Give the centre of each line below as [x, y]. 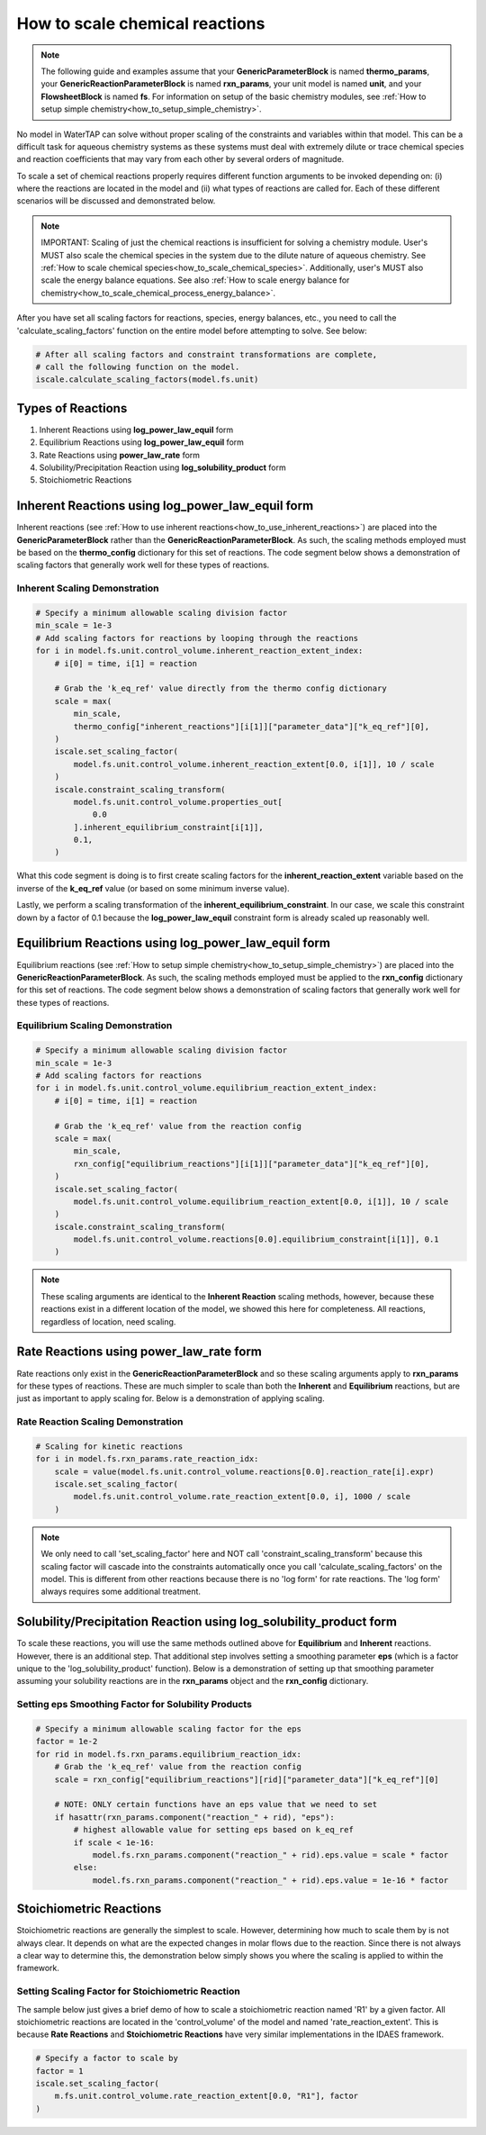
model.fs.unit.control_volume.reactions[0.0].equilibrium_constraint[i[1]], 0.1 [256, 1239]
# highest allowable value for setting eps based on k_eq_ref [214, 1830]
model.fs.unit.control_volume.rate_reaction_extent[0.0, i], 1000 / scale [242, 1497]
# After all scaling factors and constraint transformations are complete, [207, 354]
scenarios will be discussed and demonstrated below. [116, 201]
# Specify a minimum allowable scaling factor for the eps [168, 1729]
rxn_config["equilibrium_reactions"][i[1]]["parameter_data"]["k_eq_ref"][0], [252, 1163]
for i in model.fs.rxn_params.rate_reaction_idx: [147, 1459]
